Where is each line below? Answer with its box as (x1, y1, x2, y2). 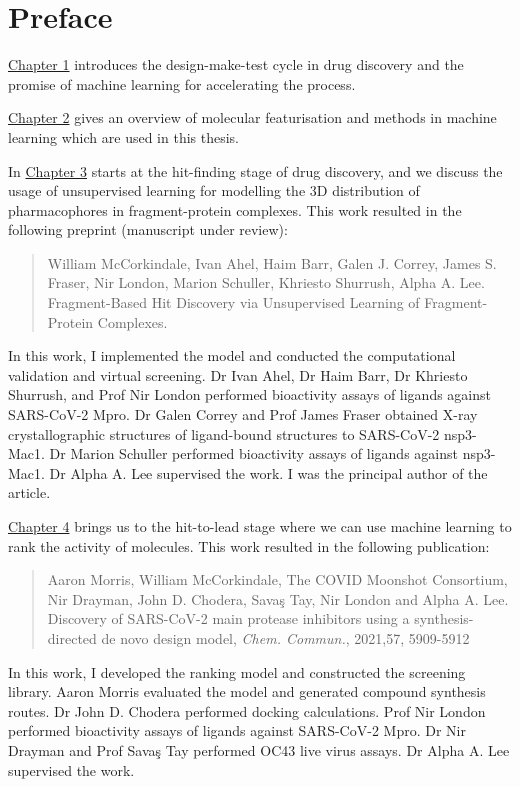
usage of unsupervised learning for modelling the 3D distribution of (8, 180, 420, 201)
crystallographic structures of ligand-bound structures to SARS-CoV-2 (8, 423, 440, 444)
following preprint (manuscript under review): (8, 219, 288, 240)
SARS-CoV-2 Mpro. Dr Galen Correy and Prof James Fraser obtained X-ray (8, 404, 478, 425)
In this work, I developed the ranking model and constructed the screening (8, 661, 466, 682)
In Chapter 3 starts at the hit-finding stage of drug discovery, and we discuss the (8, 160, 503, 181)
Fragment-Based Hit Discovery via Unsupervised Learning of (47, 292, 420, 313)
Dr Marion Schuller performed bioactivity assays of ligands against (49, 443, 458, 464)
